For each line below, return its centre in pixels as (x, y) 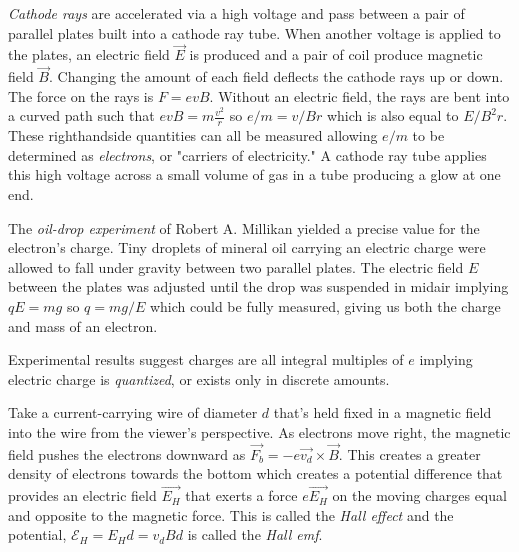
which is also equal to (392, 115)
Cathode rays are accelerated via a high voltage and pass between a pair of (236, 13)
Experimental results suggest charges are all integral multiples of (206, 359)
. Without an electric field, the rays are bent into (359, 95)
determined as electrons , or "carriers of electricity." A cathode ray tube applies (247, 154)
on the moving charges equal (419, 495)
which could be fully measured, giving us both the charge (325, 305)
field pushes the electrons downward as (127, 453)
